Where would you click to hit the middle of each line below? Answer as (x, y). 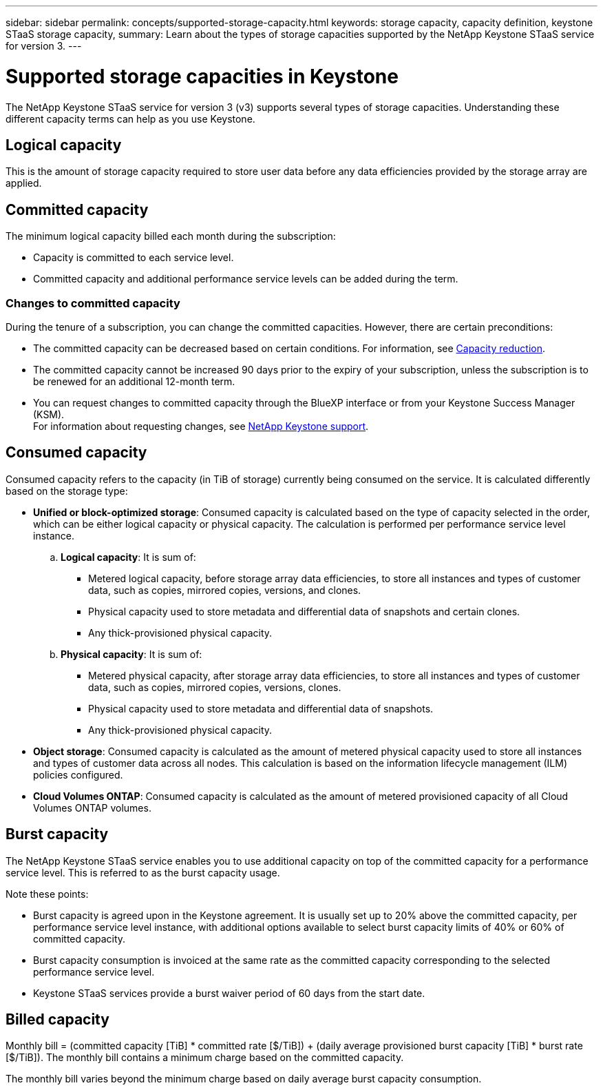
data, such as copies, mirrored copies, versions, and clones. (225, 590)
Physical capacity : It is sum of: (131, 654)
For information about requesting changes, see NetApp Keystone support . (201, 426)
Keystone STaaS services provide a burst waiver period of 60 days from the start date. (229, 993)
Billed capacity (57, 1020)
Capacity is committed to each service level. (134, 258)
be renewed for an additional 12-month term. (134, 381)
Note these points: (47, 894)
